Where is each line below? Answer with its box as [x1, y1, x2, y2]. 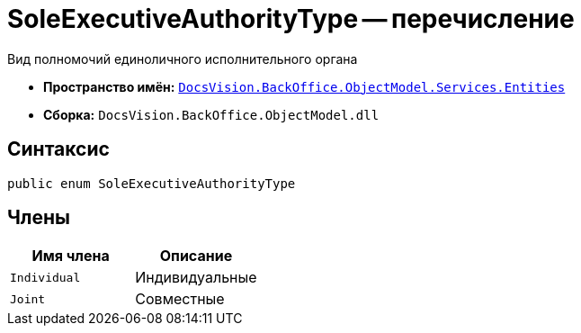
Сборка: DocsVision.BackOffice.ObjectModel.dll [43, 106, 380, 122]
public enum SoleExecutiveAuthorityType [7, 175, 296, 191]
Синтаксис [7, 138, 110, 161]
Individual [10, 270, 81, 284]
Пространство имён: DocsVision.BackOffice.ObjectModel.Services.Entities [43, 78, 566, 94]
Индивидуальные [135, 268, 257, 287]
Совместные [135, 290, 225, 309]
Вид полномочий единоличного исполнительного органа [7, 50, 358, 67]
